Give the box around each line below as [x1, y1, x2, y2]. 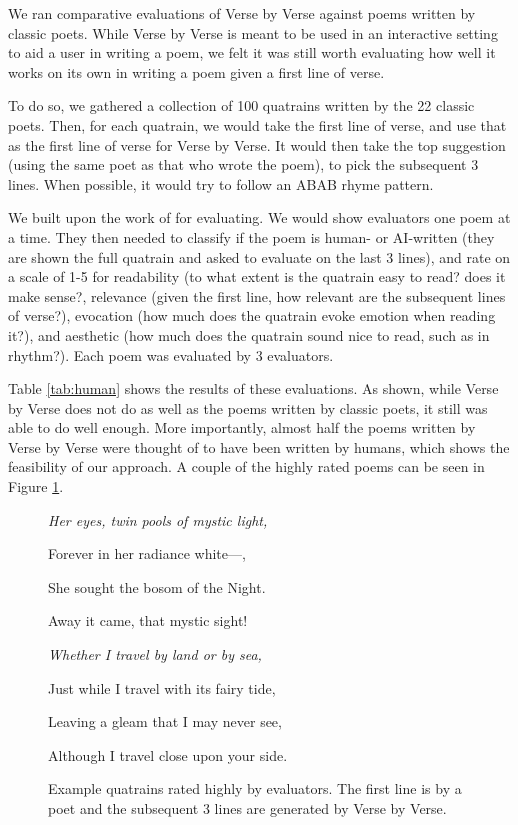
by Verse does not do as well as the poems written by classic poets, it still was [8, 397, 488, 418]
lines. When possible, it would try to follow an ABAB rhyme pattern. [8, 173, 434, 194]
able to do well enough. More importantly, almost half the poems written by [8, 417, 476, 438]
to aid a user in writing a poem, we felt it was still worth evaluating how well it [8, 42, 496, 63]
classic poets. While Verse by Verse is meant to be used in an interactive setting [8, 22, 498, 43]
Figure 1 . [8, 476, 64, 497]
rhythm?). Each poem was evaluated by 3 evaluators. [8, 344, 334, 365]
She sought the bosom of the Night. [48, 576, 266, 597]
